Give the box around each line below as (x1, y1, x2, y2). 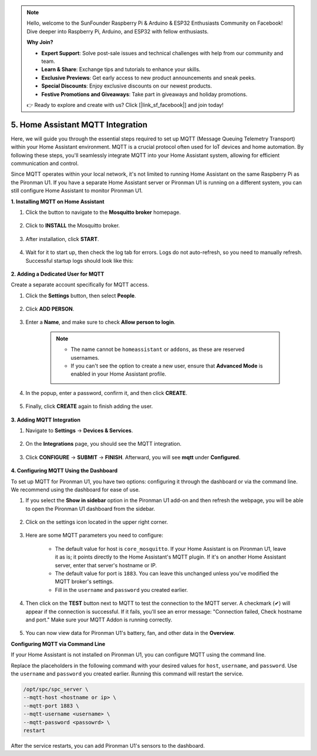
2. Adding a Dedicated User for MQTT (11, 270, 104, 277)
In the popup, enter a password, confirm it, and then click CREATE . (25, 389, 188, 396)
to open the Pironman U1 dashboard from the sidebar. (25, 505, 156, 512)
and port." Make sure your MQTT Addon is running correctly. (25, 616, 173, 623)
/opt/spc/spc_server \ (23, 685, 89, 693)
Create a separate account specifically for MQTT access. (11, 281, 149, 288)
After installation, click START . (25, 235, 99, 242)
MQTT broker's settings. (55, 578, 114, 585)
